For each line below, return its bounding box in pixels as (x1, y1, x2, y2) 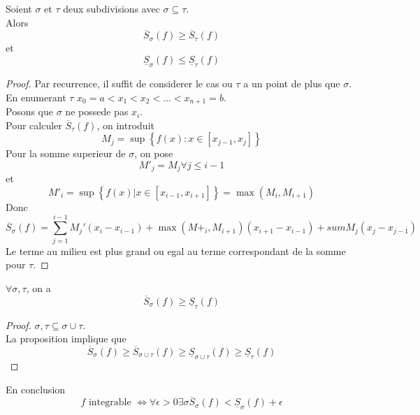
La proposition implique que (6, 331, 126, 346)
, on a (26, 280, 51, 295)
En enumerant (6, 89, 66, 104)
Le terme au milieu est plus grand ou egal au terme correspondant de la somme (6, 243, 346, 258)
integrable (88, 398, 131, 408)
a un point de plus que (243, 76, 340, 91)
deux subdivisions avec (63, 1, 160, 15)
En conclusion (6, 381, 66, 396)
